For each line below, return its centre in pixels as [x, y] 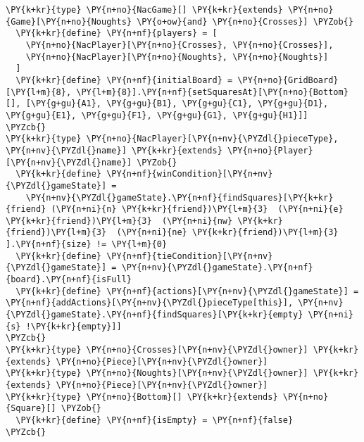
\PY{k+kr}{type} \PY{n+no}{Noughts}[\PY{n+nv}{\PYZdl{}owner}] [157, 373]
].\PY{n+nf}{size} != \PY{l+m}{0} [87, 245]
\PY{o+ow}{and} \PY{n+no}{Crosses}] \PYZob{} [245, 21]
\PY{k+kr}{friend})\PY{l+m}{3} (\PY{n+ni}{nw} [119, 221]
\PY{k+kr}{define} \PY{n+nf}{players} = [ [117, 33]
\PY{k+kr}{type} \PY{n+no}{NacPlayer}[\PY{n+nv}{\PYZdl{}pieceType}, [172, 139]
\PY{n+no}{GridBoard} [288, 80]
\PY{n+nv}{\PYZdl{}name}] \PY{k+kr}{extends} [114, 150]
